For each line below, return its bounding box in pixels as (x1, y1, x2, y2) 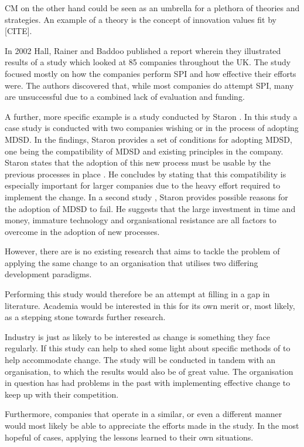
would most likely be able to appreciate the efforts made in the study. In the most (5, 419, 299, 431)
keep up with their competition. (5, 388, 119, 400)
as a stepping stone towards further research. (5, 311, 166, 323)
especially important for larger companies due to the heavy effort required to (5, 179, 281, 191)
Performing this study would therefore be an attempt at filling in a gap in (5, 288, 270, 300)
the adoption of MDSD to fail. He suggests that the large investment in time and (5, 202, 296, 214)
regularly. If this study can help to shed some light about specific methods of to (5, 342, 291, 354)
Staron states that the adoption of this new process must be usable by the (5, 156, 271, 169)
